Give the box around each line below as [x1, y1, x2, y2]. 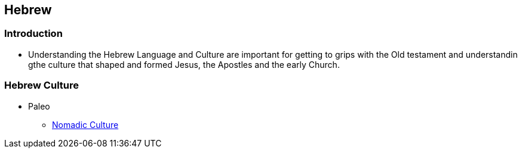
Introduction [4, 27, 63, 40]
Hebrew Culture [4, 79, 79, 92]
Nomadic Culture [52, 119, 119, 130]
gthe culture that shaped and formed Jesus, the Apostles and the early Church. [28, 59, 340, 70]
